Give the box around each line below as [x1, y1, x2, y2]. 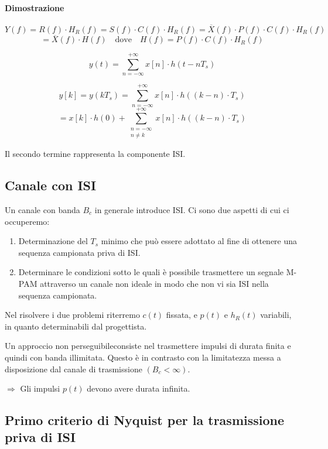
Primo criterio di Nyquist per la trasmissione [5, 411, 285, 429]
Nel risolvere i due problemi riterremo [5, 309, 140, 321]
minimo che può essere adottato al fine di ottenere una [101, 235, 298, 247]
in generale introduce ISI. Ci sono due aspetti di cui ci [94, 203, 289, 215]
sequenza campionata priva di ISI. [18, 246, 141, 258]
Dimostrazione [5, 1, 64, 13]
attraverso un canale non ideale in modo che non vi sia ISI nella [40, 277, 269, 289]
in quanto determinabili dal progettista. [5, 320, 147, 332]
